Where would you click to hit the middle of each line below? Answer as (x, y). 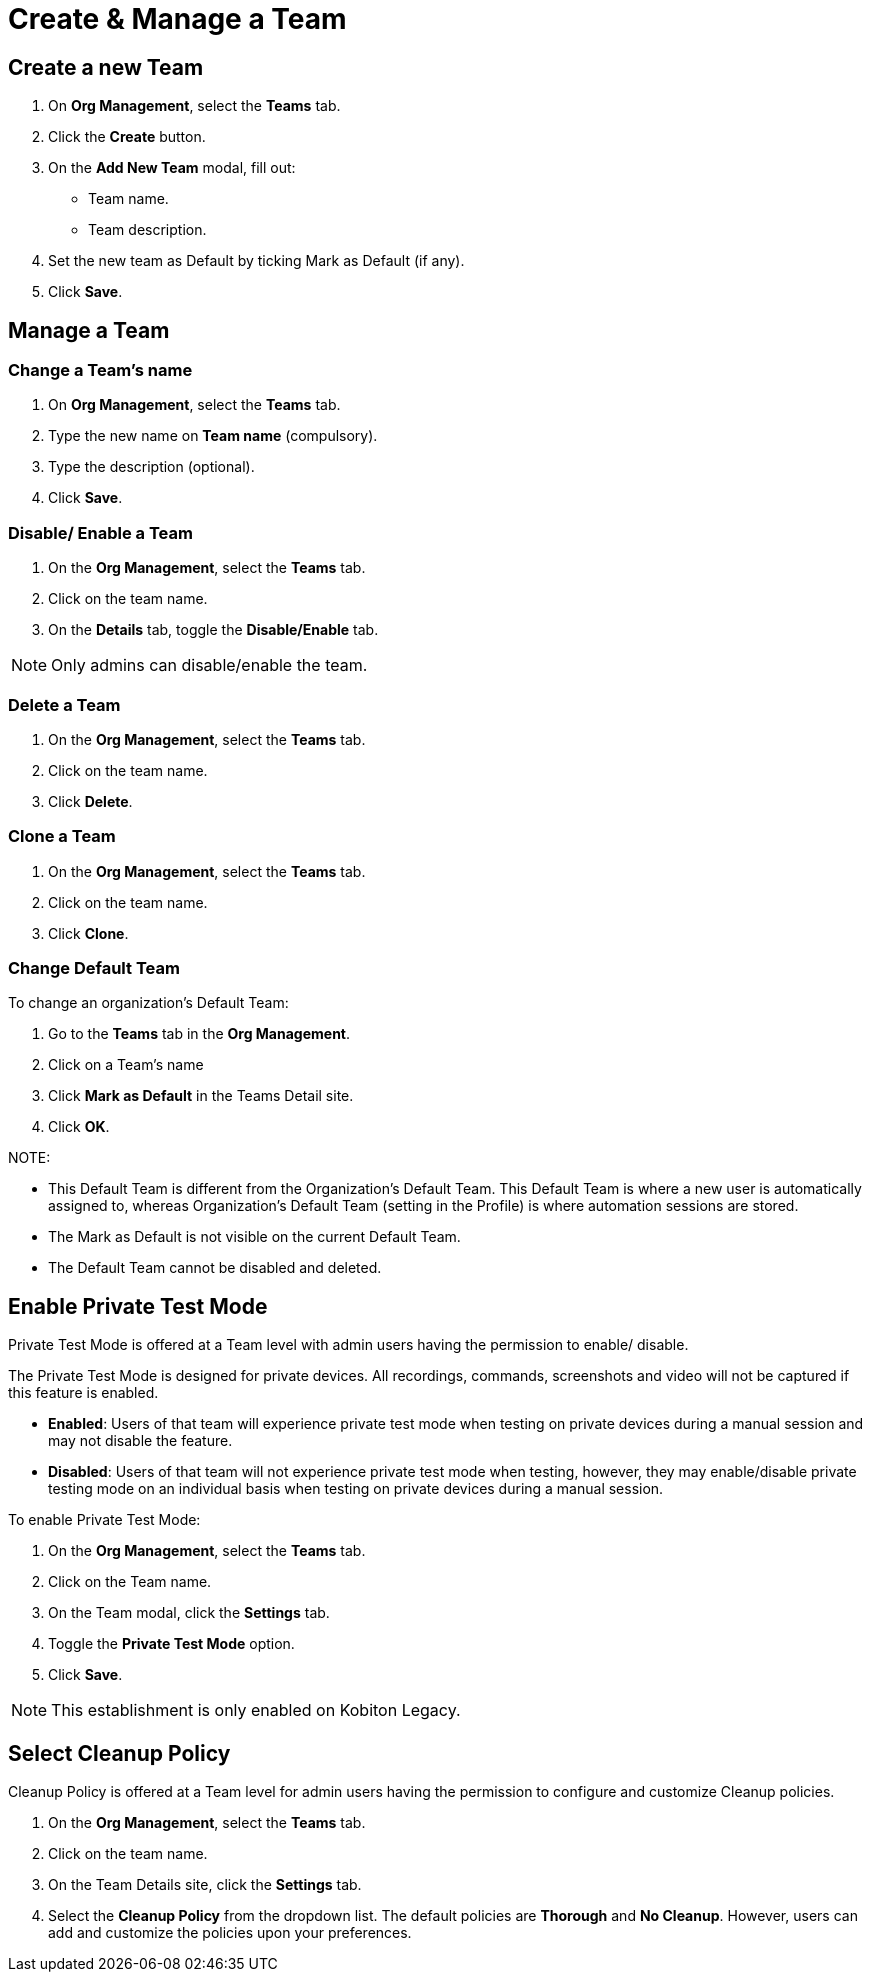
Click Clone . (88, 933)
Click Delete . (90, 801)
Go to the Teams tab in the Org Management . (199, 1034)
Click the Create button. (127, 137)
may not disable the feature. (140, 1441)
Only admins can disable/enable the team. (209, 665)
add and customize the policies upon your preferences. (230, 1933)
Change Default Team (94, 968)
